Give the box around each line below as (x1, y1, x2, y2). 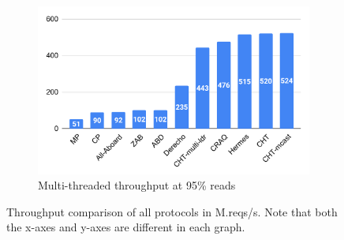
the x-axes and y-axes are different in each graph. (6, 219, 245, 235)
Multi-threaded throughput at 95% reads (38, 177, 236, 193)
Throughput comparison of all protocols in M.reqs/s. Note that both (6, 203, 338, 219)
